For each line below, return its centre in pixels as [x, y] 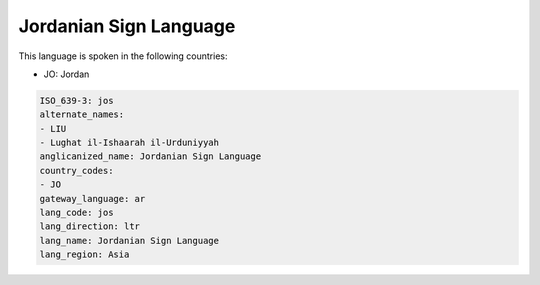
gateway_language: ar [92, 198]
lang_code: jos [76, 213]
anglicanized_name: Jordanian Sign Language [150, 156]
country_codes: [76, 170]
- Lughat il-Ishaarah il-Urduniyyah [129, 143]
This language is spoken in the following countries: [123, 56]
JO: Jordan [66, 74]
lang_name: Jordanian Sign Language [129, 240]
